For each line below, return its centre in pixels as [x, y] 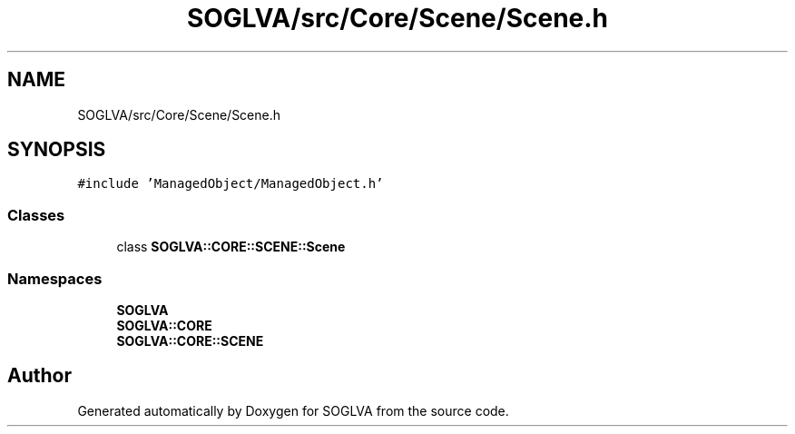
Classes [36, 215]
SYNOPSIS [57, 150]
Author [39, 376]
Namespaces [55, 278]
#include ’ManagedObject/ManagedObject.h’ [231, 184]
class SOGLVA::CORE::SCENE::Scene [231, 247]
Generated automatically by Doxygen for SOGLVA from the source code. [293, 410]
